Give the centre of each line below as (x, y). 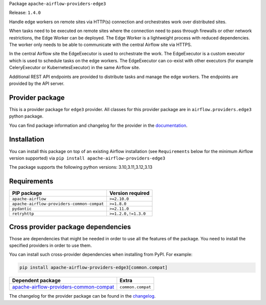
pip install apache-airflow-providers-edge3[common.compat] (94, 267)
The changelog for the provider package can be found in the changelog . (83, 296)
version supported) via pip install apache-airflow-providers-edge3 (87, 158)
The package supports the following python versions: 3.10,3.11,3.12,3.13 (81, 167)
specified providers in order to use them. (50, 246)
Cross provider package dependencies (70, 227)
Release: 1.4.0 (25, 13)
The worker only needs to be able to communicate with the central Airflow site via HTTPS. (100, 44)
